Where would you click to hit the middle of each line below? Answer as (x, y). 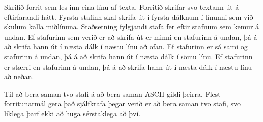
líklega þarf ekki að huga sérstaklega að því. (72, 113)
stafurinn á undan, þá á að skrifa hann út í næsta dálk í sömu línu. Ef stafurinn (128, 56)
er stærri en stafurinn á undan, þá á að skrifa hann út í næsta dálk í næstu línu (128, 66)
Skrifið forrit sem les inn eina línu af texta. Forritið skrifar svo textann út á (122, 7)
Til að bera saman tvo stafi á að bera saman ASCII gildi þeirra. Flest (112, 93)
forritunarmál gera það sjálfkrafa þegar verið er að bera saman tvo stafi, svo (123, 103)
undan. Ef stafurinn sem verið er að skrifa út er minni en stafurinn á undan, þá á (131, 36)
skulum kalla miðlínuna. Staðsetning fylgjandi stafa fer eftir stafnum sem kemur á (132, 27)
